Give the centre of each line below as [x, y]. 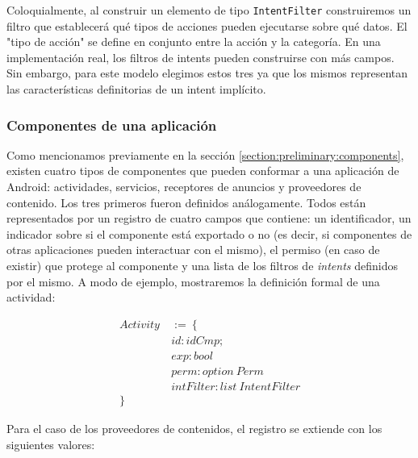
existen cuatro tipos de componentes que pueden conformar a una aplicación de [203, 171]
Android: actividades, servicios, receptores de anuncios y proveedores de [184, 187]
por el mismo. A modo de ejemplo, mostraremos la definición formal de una [193, 281]
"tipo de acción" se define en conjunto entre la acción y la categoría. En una [194, 42]
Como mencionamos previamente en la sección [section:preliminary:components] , [205, 154]
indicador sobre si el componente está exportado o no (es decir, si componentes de [209, 233]
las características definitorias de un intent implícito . [136, 89]
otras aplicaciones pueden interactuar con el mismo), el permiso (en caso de [193, 250]
